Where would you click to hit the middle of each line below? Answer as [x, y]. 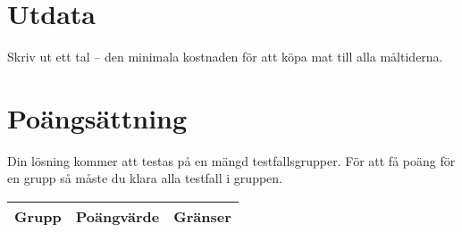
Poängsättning [97, 117]
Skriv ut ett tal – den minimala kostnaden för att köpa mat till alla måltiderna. [225, 57]
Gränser [202, 217]
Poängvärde [118, 217]
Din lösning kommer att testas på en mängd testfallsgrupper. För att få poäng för [231, 160]
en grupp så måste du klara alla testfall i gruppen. [145, 178]
